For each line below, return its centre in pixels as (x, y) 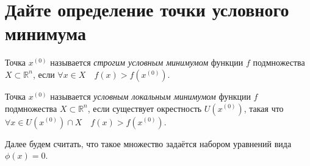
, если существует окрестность (145, 108)
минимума (46, 33)
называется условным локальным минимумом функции (150, 96)
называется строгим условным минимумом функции (147, 62)
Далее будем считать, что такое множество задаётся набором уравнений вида (148, 143)
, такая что (264, 108)
